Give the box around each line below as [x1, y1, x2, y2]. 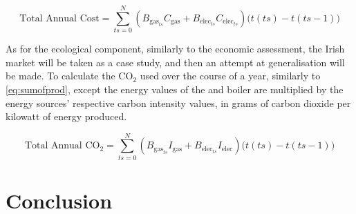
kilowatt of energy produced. [6, 109, 127, 124]
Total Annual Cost [19, 13, 100, 23]
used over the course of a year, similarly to [140, 68, 321, 83]
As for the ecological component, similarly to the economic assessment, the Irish [6, 41, 345, 56]
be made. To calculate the [6, 68, 115, 83]
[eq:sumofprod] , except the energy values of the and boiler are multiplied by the [6, 81, 344, 96]
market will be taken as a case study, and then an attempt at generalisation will [6, 55, 345, 69]
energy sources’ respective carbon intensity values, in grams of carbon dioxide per [6, 95, 351, 110]
